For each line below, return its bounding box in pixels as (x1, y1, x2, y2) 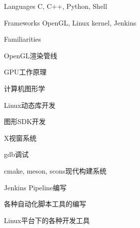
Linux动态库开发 (4, 100, 56, 110)
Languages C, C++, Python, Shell (4, 1, 107, 11)
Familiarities (4, 34, 41, 44)
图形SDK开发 (4, 116, 46, 127)
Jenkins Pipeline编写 (4, 182, 67, 192)
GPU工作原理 (4, 67, 47, 77)
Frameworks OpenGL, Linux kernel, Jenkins (4, 17, 137, 27)
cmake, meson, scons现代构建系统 (4, 165, 107, 176)
